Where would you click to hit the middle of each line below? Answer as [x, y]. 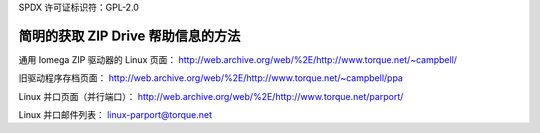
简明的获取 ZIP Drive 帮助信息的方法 [129, 35]
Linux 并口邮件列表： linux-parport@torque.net [115, 115]
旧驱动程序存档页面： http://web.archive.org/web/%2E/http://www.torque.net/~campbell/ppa [211, 78]
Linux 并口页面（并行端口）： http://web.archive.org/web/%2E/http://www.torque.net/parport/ [211, 96]
